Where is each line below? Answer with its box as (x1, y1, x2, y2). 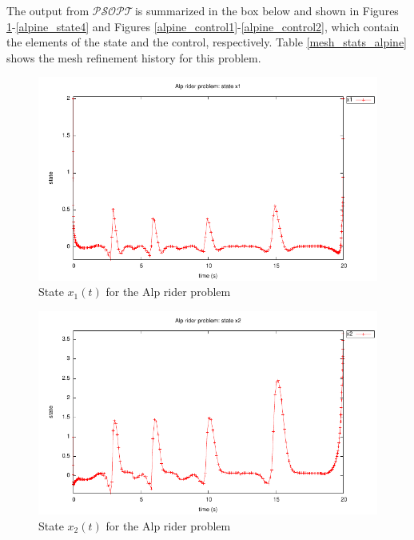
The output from (6, 2, 90, 18)
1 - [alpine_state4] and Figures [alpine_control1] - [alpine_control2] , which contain (6, 18, 400, 34)
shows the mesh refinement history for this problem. (6, 49, 261, 66)
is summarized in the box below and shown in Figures (134, 2, 399, 18)
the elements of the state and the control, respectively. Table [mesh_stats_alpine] (6, 34, 408, 50)
